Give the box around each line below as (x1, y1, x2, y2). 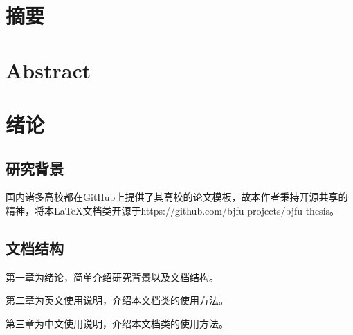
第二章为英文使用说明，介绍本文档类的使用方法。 (6, 293, 228, 307)
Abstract (6, 55, 91, 84)
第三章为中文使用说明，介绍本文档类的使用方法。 (6, 316, 228, 330)
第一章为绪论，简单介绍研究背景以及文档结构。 (6, 269, 219, 284)
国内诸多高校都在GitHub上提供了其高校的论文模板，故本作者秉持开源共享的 (6, 190, 348, 204)
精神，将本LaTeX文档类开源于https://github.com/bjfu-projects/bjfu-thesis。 (6, 203, 340, 217)
